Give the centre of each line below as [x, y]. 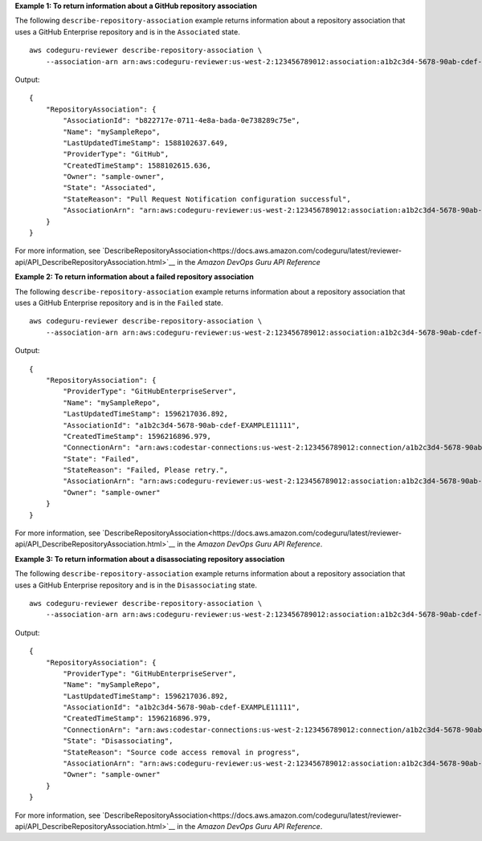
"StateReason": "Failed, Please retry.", [146, 470]
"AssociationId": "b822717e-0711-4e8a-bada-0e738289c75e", [182, 121]
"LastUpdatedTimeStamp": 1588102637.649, [146, 143]
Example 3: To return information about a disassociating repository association [150, 559]
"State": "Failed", [101, 459]
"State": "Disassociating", [118, 741]
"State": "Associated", [110, 188]
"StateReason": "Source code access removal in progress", [182, 752]
